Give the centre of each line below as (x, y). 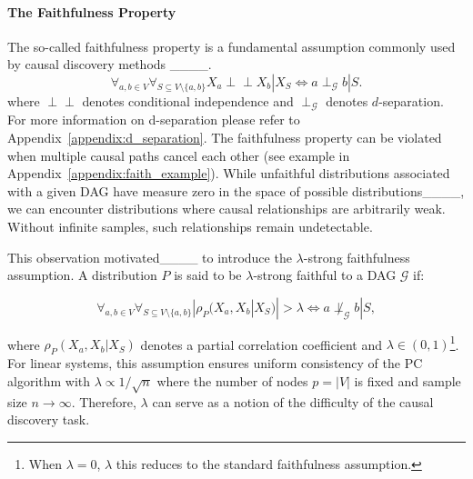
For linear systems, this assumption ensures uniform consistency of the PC (215, 363)
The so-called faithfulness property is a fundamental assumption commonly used (231, 46)
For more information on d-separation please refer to (154, 120)
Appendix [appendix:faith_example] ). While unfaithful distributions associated (229, 173)
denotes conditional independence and (188, 100)
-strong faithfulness (357, 257)
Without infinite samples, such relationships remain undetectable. (190, 226)
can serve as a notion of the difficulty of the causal (293, 401)
